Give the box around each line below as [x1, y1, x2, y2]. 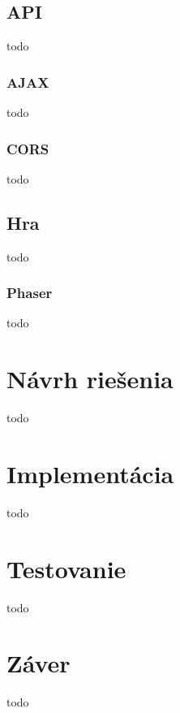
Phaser [6, 283, 53, 303]
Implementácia [6, 456, 174, 490]
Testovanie [6, 551, 126, 585]
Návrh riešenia [6, 362, 174, 395]
